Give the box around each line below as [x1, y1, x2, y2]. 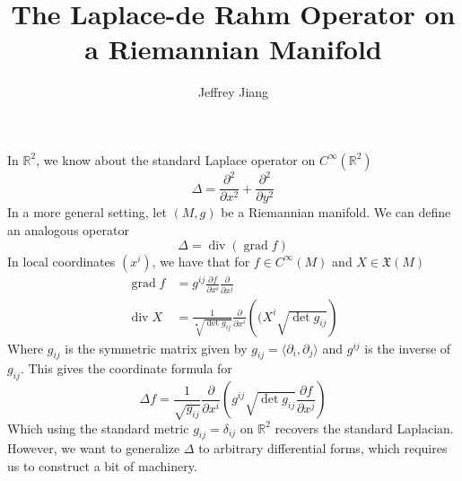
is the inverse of [364, 338, 451, 357]
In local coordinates [7, 251, 116, 270]
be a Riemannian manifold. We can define [221, 203, 451, 222]
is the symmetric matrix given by [65, 338, 248, 357]
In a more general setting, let [7, 203, 167, 222]
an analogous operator [7, 221, 129, 240]
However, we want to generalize [7, 439, 180, 458]
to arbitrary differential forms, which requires [198, 439, 448, 458]
